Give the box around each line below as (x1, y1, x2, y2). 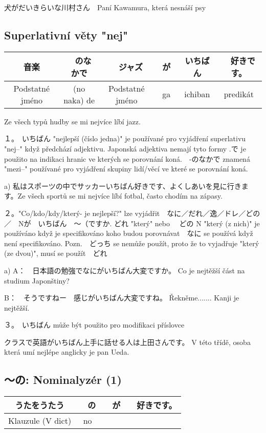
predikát (224, 88, 254, 100)
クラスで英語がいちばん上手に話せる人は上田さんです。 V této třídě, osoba (4, 336, 251, 347)
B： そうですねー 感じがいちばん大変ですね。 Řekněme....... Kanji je (4, 292, 239, 303)
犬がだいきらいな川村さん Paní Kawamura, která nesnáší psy (4, 2, 206, 12)
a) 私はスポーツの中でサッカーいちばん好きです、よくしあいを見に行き (4, 180, 241, 191)
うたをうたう (15, 399, 64, 412)
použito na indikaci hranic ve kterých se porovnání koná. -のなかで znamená (4, 153, 250, 164)
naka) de (63, 94, 95, 106)
